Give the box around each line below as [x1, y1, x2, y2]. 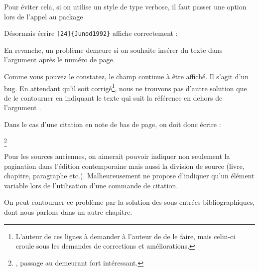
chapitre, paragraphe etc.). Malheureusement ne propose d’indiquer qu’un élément [4, 170, 255, 181]
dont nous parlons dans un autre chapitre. [4, 206, 132, 217]
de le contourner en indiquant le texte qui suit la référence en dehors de [4, 92, 223, 103]
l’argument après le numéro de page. [4, 54, 115, 65]
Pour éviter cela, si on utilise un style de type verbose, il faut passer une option [4, 1, 247, 11]
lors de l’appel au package [4, 11, 83, 21]
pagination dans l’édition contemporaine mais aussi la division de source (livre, [4, 160, 245, 171]
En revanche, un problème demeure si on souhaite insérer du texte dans [4, 44, 223, 55]
